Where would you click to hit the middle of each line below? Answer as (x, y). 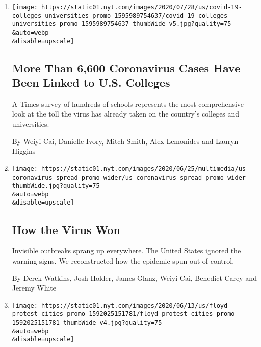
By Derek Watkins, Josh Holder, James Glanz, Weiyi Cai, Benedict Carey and (134, 278)
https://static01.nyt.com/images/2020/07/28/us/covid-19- (142, 7)
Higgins (24, 151)
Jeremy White (34, 288)
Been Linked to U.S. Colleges (91, 83)
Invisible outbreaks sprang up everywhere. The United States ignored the (126, 251)
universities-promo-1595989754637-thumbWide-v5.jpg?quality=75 (122, 24)
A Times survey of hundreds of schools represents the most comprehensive (128, 104)
